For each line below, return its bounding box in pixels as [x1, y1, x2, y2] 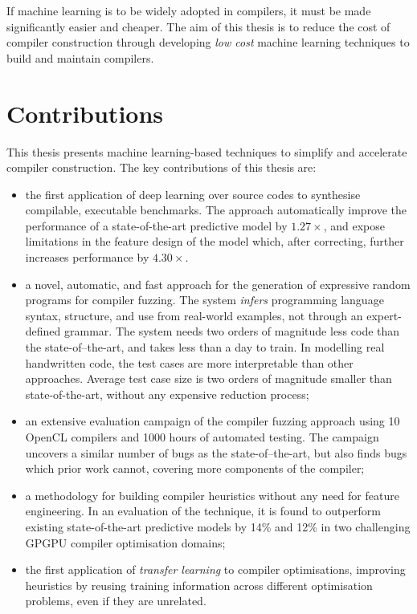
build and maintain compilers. [6, 49, 154, 66]
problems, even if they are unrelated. [25, 592, 206, 609]
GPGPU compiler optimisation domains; [25, 534, 226, 551]
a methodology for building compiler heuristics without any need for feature [25, 486, 399, 503]
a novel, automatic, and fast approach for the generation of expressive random [25, 275, 411, 292]
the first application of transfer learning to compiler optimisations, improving [25, 561, 406, 578]
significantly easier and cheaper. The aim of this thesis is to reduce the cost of [6, 18, 390, 35]
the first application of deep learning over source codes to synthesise [25, 185, 361, 202]
